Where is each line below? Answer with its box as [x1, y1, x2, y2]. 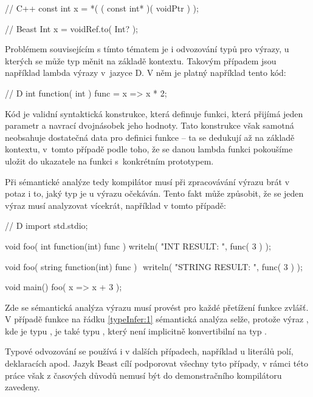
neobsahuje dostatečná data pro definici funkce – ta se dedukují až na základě [5, 131, 295, 143]
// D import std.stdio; [5, 219, 88, 232]
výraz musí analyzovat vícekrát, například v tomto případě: [5, 198, 226, 211]
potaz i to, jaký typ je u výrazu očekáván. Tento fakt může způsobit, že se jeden [5, 187, 304, 200]
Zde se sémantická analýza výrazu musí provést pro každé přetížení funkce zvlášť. [5, 300, 309, 313]
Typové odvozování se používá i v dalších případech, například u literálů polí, [5, 345, 294, 358]
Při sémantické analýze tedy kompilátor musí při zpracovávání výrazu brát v [5, 175, 290, 188]
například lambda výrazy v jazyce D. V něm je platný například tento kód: [5, 66, 286, 79]
